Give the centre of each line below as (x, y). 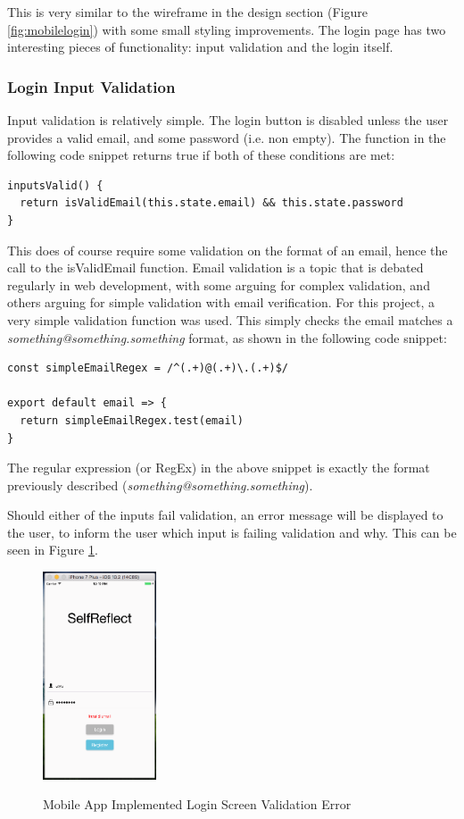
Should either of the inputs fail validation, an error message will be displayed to (225, 515)
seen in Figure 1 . (53, 550)
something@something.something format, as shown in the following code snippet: (227, 337)
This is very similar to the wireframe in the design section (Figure (188, 12)
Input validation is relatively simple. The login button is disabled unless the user (228, 120)
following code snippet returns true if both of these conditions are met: (201, 155)
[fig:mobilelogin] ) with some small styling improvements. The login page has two (227, 29)
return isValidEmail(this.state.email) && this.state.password (211, 203)
